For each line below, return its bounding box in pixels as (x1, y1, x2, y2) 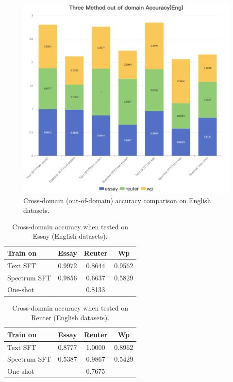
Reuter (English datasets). (31, 313, 110, 323)
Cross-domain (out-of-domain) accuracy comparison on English (23, 195, 211, 206)
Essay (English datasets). (33, 231, 108, 241)
